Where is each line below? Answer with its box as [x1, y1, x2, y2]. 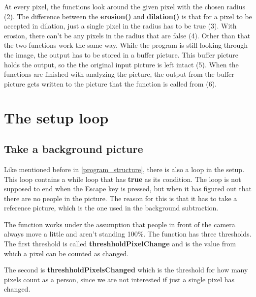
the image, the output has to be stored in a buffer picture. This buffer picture [4, 49, 239, 59]
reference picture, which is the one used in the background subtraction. [4, 203, 219, 213]
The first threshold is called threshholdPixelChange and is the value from [4, 238, 236, 249]
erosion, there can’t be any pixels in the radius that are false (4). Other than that [4, 30, 251, 40]
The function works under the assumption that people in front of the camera [4, 219, 235, 229]
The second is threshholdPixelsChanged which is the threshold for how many [4, 265, 248, 275]
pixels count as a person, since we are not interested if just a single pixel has [4, 274, 235, 284]
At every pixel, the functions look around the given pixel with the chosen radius [4, 1, 245, 11]
